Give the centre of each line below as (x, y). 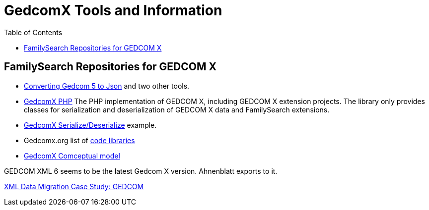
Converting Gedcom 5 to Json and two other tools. (107, 86)
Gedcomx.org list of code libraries (79, 140)
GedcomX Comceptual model (72, 156)
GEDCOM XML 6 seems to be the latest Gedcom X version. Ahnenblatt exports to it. (141, 171)
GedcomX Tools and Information (113, 10)
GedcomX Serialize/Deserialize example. (90, 125)
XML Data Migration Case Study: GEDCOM (74, 186)
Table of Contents (33, 32)
